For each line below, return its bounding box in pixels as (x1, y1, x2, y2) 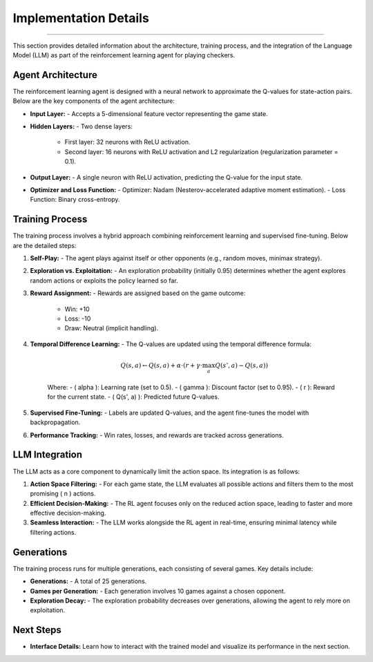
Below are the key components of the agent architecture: (12, 97, 175, 105)
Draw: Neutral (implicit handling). (64, 324, 159, 332)
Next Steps (12, 624, 61, 636)
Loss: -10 (64, 314, 91, 323)
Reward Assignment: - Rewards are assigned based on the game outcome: (30, 289, 246, 297)
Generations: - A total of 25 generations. (30, 577, 147, 585)
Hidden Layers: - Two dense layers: (30, 122, 133, 131)
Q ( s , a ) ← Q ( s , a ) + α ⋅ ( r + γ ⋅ (120, 361, 203, 370)
